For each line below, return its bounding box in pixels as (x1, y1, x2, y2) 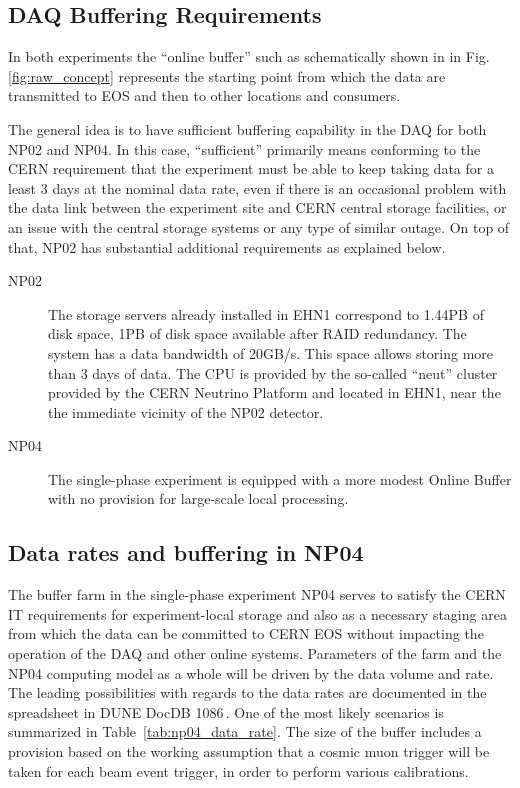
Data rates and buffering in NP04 (8, 537, 364, 568)
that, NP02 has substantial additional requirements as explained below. (8, 236, 446, 257)
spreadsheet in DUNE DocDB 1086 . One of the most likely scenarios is (8, 701, 444, 722)
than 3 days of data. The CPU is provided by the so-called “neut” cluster (48, 362, 498, 383)
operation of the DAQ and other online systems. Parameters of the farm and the (8, 643, 502, 664)
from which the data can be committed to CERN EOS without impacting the (8, 623, 484, 644)
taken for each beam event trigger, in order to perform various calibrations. (8, 760, 469, 781)
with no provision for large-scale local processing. (48, 488, 349, 509)
